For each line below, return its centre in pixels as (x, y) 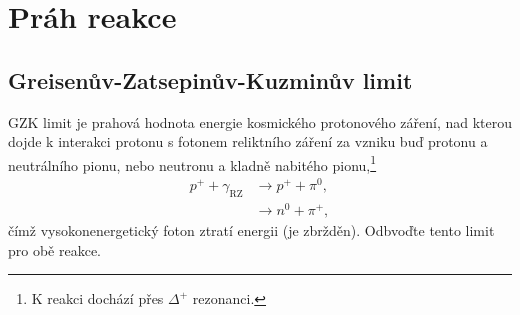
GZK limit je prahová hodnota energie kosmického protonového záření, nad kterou (260, 121)
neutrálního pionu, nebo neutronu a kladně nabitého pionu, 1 (192, 163)
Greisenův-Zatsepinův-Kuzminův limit (210, 79)
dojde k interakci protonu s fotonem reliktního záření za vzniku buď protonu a (248, 141)
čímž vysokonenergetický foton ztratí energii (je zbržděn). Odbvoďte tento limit (251, 230)
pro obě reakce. (55, 249)
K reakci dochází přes (97, 298)
